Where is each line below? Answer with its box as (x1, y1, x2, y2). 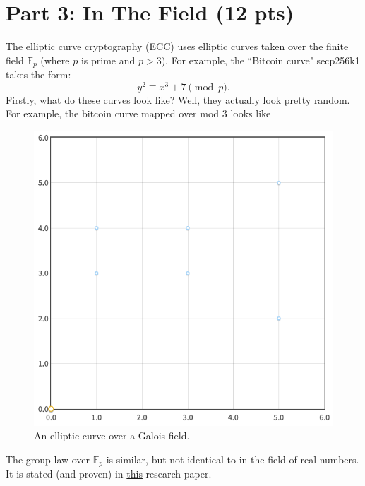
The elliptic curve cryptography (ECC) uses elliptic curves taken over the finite (6, 39, 349, 54)
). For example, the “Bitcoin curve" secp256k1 (161, 52, 360, 67)
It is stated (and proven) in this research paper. (6, 466, 212, 481)
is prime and (80, 52, 136, 67)
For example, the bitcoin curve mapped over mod (6, 106, 220, 121)
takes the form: (6, 67, 71, 82)
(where (40, 52, 70, 67)
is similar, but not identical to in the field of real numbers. (106, 451, 359, 466)
